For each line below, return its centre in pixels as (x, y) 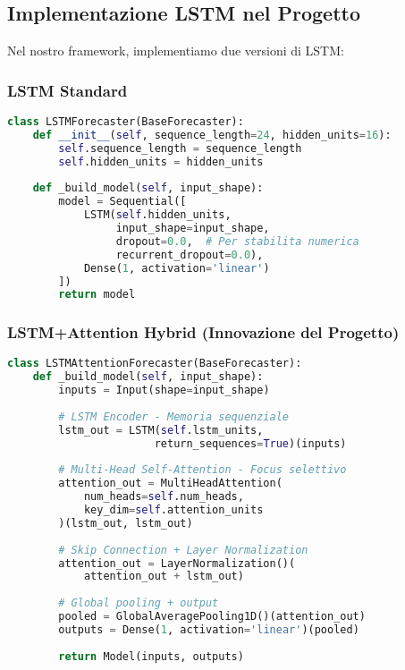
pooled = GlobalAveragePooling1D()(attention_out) (212, 617)
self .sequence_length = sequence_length (180, 148)
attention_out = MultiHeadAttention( (170, 483)
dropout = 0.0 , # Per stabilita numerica (237, 241)
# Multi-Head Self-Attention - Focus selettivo (202, 470)
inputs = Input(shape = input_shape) (164, 390)
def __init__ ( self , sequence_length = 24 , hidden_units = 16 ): (212, 135)
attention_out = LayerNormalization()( (177, 563)
